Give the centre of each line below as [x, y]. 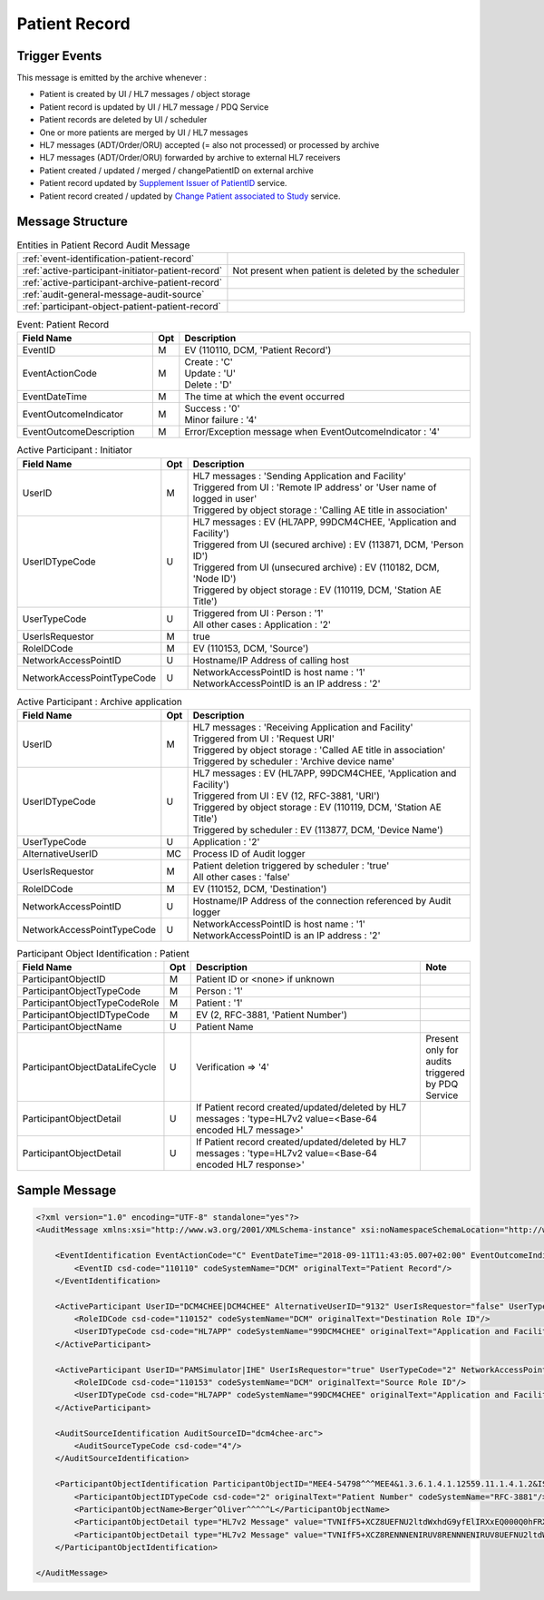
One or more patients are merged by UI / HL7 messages [144, 133]
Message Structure [73, 222]
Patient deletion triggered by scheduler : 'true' [291, 865]
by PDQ [442, 1085]
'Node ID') [214, 578]
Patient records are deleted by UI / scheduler [123, 120]
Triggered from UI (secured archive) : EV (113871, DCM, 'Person [328, 545]
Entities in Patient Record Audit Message [103, 245]
